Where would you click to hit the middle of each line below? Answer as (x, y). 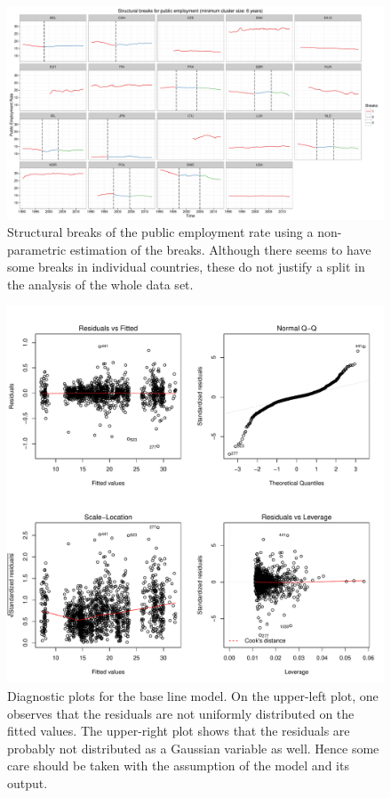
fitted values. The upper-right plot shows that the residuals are (179, 731)
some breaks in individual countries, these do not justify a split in (186, 267)
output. (28, 783)
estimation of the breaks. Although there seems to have (220, 249)
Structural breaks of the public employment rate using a (160, 232)
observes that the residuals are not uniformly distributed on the (181, 713)
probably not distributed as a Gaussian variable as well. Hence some (193, 748)
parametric (37, 249)
